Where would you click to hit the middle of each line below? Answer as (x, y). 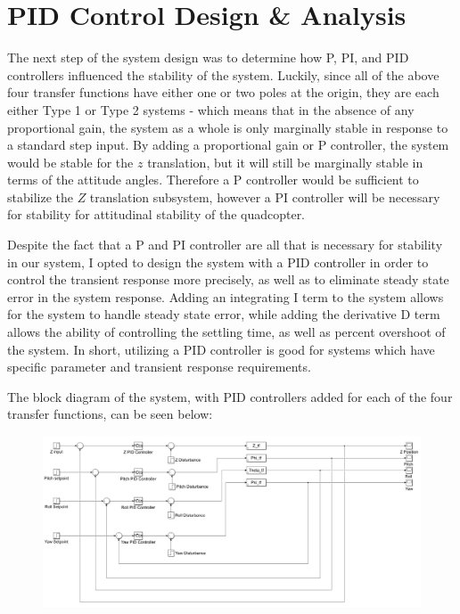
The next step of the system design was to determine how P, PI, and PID (208, 57)
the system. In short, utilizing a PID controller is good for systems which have (221, 349)
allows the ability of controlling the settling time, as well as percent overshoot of (226, 332)
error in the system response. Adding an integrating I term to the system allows (226, 296)
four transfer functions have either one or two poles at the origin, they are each (223, 92)
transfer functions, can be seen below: (110, 414)
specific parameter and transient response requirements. (159, 367)
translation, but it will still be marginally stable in (285, 162)
